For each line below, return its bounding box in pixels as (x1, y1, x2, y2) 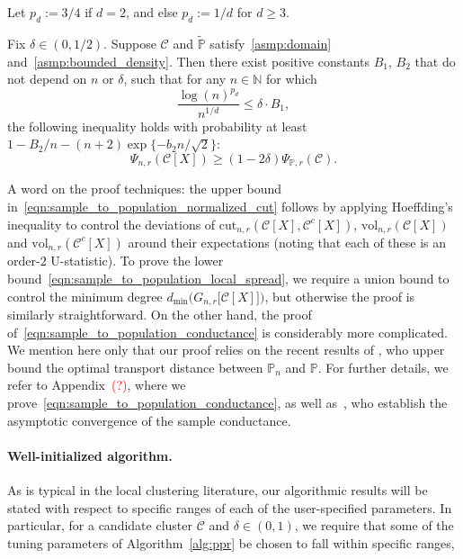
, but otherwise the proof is (264, 286, 415, 305)
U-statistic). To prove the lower (50, 251, 224, 270)
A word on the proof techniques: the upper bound (7, 179, 282, 198)
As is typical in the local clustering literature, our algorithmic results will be (7, 481, 428, 500)
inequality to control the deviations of (7, 214, 216, 233)
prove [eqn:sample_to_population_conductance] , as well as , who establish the (7, 393, 448, 412)
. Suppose (103, 34, 156, 53)
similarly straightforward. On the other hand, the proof (7, 305, 312, 324)
